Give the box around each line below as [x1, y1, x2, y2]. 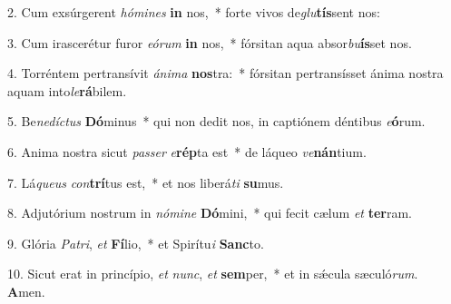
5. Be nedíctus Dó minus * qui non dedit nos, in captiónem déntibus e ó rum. [7, 112, 426, 131]
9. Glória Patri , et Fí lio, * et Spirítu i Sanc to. [7, 233, 264, 252]
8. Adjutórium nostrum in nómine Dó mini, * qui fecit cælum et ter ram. [7, 203, 412, 222]
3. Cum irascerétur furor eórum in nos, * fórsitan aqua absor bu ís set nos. [7, 33, 412, 52]
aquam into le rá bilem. [7, 81, 127, 100]
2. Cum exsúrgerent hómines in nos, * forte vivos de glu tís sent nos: [7, 3, 380, 21]
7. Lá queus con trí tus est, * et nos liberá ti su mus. [7, 172, 284, 191]
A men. [7, 281, 45, 300]
